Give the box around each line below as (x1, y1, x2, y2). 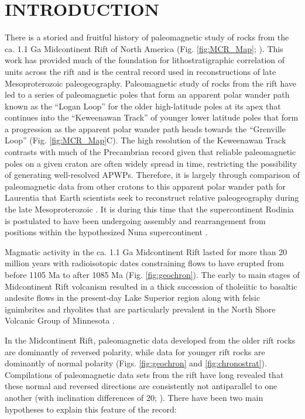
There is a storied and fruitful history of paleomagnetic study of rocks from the (5, 31, 289, 43)
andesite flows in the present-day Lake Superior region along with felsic (5, 291, 261, 304)
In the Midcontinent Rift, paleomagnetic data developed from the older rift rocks (5, 334, 296, 346)
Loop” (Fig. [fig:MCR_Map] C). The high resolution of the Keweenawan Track (5, 134, 286, 146)
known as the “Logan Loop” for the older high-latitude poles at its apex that (5, 99, 281, 112)
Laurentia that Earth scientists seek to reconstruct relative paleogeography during (5, 191, 299, 204)
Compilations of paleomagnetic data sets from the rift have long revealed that (5, 368, 284, 380)
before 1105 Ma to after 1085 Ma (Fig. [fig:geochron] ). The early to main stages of (5, 269, 300, 280)
